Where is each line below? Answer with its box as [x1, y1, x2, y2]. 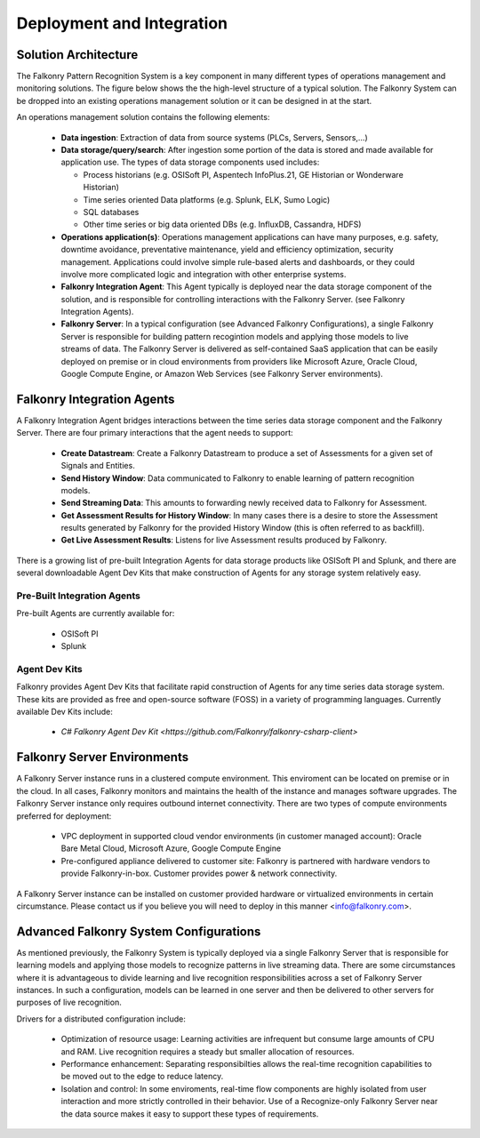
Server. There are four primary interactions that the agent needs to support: [16, 428, 293, 438]
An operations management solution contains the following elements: [16, 112, 270, 123]
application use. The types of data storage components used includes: [60, 156, 320, 168]
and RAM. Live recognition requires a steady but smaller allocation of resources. [60, 1046, 355, 1057]
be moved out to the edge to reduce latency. [60, 1071, 224, 1082]
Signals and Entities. [60, 461, 135, 471]
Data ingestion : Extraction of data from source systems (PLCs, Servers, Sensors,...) [60, 132, 368, 142]
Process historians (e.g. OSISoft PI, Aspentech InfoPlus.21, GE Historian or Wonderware [83, 169, 404, 180]
